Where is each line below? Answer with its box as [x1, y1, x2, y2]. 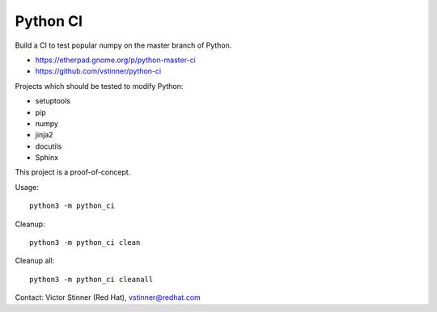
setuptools [35, 96, 70, 106]
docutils [35, 141, 62, 151]
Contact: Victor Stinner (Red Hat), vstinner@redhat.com [15, 293, 202, 302]
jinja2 [35, 130, 53, 140]
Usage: [15, 182, 40, 192]
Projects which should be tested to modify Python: [15, 81, 184, 91]
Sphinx [35, 153, 59, 162]
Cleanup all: [15, 255, 55, 266]
